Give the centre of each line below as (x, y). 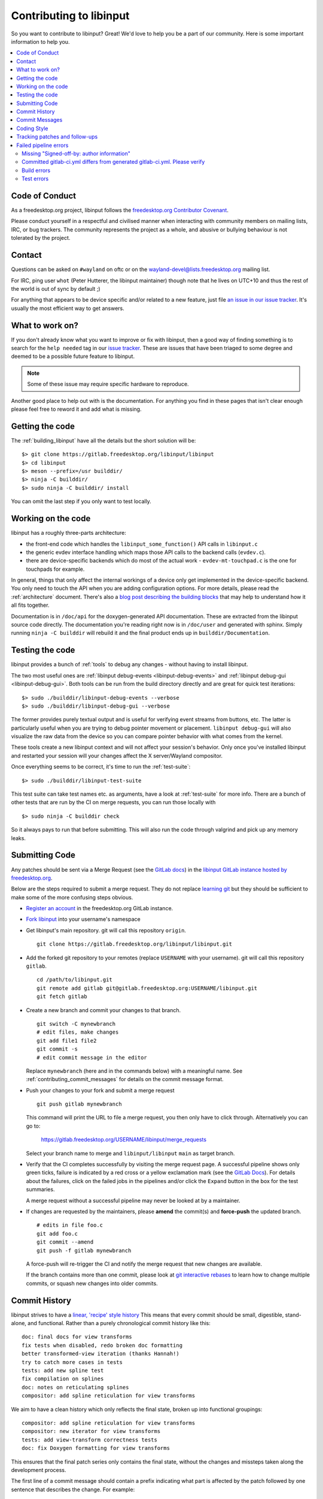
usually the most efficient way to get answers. (68, 308)
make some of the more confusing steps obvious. (72, 897)
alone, (19, 1323)
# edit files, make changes (78, 1032)
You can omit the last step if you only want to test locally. (81, 501)
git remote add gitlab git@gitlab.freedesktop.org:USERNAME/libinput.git (147, 988)
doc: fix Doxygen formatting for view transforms (96, 1448)
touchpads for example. (55, 569)
